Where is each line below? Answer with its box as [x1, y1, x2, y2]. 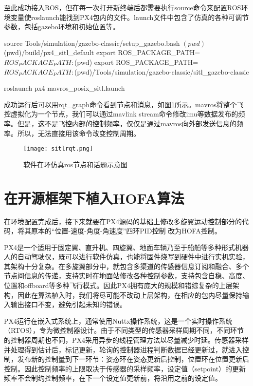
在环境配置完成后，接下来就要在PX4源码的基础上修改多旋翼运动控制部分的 [4, 216, 242, 226]
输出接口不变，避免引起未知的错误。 [10, 299, 126, 309]
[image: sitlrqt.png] [23, 145, 93, 153]
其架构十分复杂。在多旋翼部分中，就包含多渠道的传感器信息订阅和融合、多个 [4, 261, 249, 271]
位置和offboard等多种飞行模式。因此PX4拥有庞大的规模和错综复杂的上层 [4, 280, 233, 290]
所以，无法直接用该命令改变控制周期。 [17, 128, 140, 138]
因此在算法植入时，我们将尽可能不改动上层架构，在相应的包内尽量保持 [17, 289, 242, 300]
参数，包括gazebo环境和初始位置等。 [4, 21, 120, 32]
